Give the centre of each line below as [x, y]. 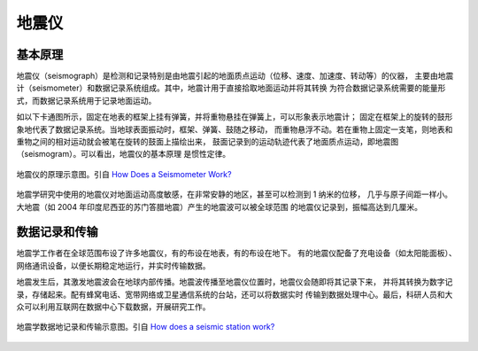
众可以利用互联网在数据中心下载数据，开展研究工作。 [113, 307]
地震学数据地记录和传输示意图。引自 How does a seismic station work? [146, 327]
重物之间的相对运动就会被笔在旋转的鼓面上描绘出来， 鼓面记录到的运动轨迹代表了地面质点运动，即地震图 [207, 142]
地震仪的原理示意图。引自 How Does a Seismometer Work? [124, 174]
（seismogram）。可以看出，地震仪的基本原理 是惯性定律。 [123, 154]
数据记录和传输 [57, 232]
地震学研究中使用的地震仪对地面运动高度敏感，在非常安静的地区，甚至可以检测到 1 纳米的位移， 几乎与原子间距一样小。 [235, 194]
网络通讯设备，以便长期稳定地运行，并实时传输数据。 [113, 265]
